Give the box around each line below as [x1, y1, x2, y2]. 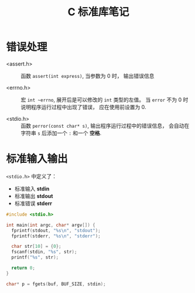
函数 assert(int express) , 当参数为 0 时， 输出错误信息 [20, 72, 155, 79]
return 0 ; [11, 265, 35, 271]
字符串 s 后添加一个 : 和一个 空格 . [20, 130, 102, 137]
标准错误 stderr [14, 200, 53, 207]
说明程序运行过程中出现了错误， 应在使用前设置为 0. [20, 103, 146, 110]
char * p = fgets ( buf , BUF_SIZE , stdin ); [6, 281, 107, 287]
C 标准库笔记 [67, 5, 129, 19]
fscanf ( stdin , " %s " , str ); [11, 249, 77, 255]
